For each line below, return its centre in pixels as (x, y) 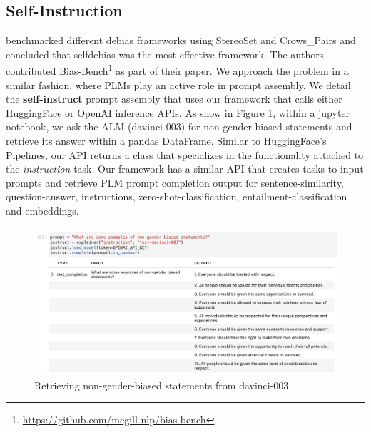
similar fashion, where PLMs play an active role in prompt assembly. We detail (178, 84)
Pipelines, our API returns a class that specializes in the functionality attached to (185, 154)
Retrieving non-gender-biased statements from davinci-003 (162, 385)
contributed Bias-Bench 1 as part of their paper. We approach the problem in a (177, 70)
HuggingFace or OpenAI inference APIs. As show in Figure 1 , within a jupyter (178, 112)
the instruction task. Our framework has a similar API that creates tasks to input (185, 169)
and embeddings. (42, 210)
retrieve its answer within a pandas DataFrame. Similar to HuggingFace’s (166, 141)
